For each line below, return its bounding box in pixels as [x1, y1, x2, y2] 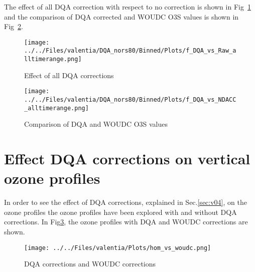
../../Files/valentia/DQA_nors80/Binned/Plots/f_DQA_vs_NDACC [24, 96, 236, 103]
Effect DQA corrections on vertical [4, 148, 250, 169]
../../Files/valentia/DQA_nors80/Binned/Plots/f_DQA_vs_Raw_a [24, 47, 236, 55]
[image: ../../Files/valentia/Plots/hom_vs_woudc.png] [24, 244, 211, 251]
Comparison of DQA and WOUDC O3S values [24, 119, 168, 129]
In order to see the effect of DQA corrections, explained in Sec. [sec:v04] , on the [4, 197, 247, 207]
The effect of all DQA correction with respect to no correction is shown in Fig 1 [4, 2, 251, 12]
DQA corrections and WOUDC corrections [24, 258, 156, 269]
